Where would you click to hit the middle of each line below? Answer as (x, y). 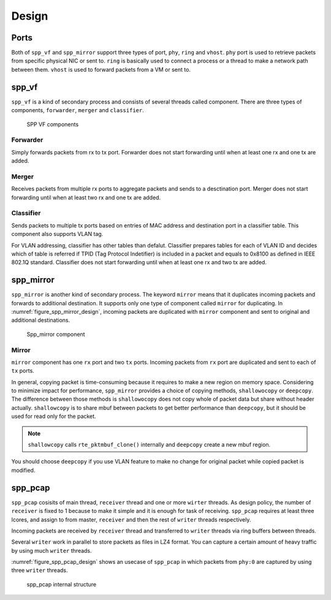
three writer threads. (40, 571)
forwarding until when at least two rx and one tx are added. (86, 197)
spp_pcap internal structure (62, 584)
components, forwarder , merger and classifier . (78, 110)
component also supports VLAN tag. (57, 234)
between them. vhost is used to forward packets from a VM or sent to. (101, 69)
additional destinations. (41, 320)
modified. (23, 470)
